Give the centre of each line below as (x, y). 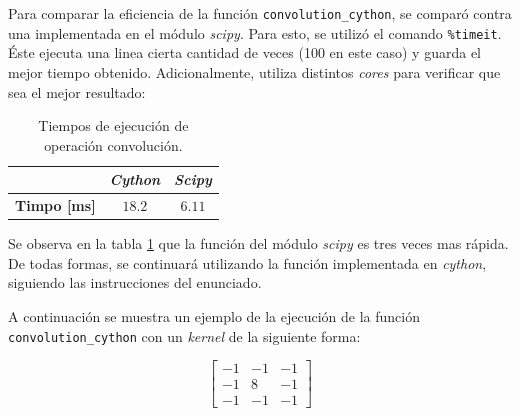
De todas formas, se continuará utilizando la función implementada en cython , (247, 262)
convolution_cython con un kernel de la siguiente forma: (184, 335)
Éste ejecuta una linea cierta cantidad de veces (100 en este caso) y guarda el (245, 52)
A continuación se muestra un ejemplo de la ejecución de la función (214, 316)
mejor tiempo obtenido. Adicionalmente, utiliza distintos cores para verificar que (254, 71)
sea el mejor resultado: (77, 91)
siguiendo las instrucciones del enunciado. (135, 282)
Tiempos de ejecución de (113, 125)
